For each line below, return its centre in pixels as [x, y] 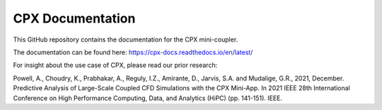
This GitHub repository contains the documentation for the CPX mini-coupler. [126, 39]
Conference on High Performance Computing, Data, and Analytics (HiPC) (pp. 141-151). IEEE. [148, 98]
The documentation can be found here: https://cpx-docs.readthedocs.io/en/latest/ [133, 52]
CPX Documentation [74, 18]
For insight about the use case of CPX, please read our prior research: [115, 65]
